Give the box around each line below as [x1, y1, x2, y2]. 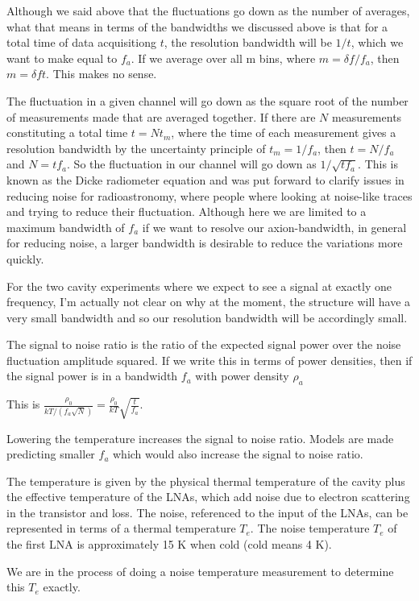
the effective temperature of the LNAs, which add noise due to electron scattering [6, 488, 410, 505]
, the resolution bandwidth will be [164, 34, 332, 51]
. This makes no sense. [46, 65, 157, 82]
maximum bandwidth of [6, 218, 125, 235]
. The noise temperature [250, 520, 370, 537]
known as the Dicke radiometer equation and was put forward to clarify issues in [6, 171, 404, 188]
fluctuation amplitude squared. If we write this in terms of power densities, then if [6, 351, 413, 368]
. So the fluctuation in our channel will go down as [67, 155, 317, 172]
